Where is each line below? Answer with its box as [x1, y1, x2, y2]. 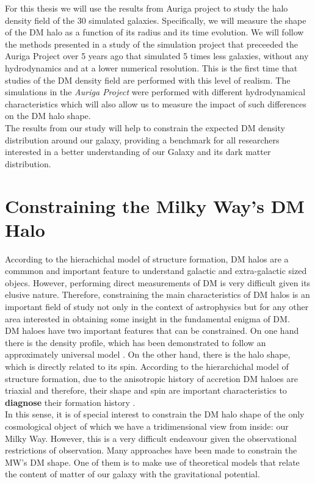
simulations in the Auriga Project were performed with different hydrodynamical [5, 85, 306, 98]
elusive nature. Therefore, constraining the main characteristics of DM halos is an [5, 288, 310, 301]
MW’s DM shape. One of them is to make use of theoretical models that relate [5, 455, 300, 468]
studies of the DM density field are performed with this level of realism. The [5, 73, 291, 86]
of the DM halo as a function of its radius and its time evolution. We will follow [5, 26, 304, 38]
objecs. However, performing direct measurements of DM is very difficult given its [5, 276, 311, 289]
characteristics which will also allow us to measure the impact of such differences [5, 97, 306, 110]
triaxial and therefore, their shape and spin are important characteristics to [5, 384, 287, 397]
